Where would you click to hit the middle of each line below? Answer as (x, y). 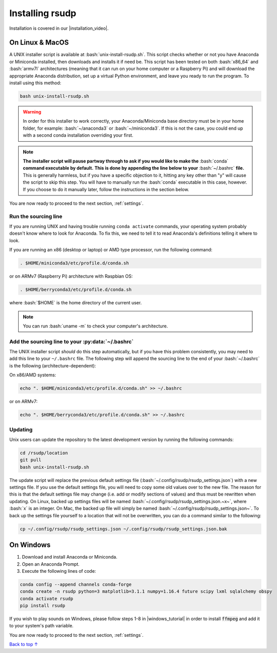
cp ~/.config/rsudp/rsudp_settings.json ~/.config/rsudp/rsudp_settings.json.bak (124, 529)
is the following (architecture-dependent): (53, 365)
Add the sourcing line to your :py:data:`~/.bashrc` (72, 342)
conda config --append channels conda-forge (76, 584)
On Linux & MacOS (39, 43)
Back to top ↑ (24, 644)
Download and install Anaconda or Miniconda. (70, 557)
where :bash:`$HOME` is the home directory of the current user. (76, 303)
